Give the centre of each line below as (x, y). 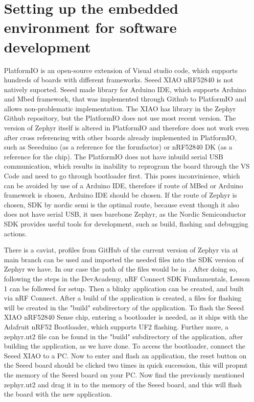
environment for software (90, 27)
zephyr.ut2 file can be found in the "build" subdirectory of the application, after (124, 336)
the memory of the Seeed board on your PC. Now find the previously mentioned (124, 374)
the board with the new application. (58, 394)
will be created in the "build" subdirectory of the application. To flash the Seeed (124, 307)
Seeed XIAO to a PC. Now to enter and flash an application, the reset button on (125, 355)
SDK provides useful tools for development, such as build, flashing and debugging (126, 224)
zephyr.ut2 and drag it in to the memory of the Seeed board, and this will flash (123, 384)
